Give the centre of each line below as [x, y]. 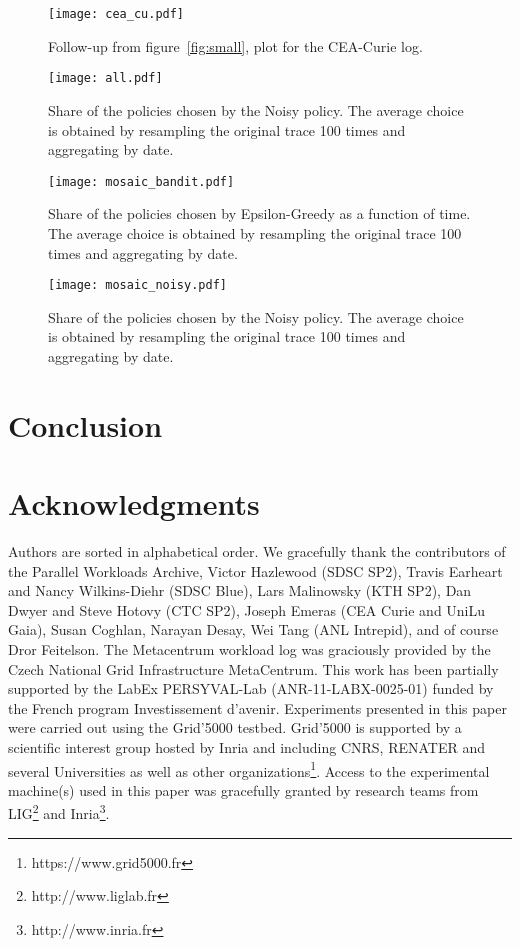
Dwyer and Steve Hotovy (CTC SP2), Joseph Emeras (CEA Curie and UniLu [247, 609]
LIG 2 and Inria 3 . [59, 812]
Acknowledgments [134, 503]
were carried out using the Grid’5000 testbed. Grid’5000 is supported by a [235, 727]
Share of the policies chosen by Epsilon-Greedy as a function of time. [259, 213]
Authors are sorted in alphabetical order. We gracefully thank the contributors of [257, 551]
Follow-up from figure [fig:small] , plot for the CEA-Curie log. [235, 45]
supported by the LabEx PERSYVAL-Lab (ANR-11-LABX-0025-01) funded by [251, 688]
